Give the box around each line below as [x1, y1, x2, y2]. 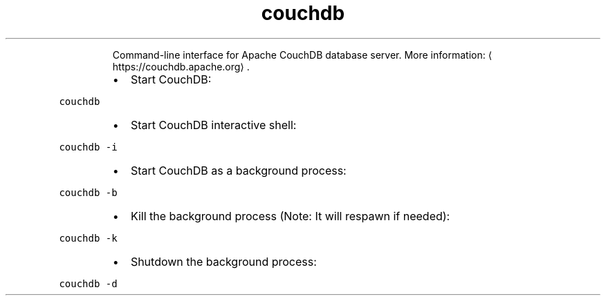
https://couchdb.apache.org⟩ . [112, 60, 250, 72]
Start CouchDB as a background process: [130, 163, 347, 177]
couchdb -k [59, 232, 118, 244]
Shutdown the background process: [130, 254, 317, 269]
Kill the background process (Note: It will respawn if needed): [130, 208, 450, 223]
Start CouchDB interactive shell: [130, 117, 297, 132]
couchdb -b [59, 186, 118, 198]
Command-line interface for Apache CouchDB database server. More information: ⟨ [112, 48, 493, 61]
